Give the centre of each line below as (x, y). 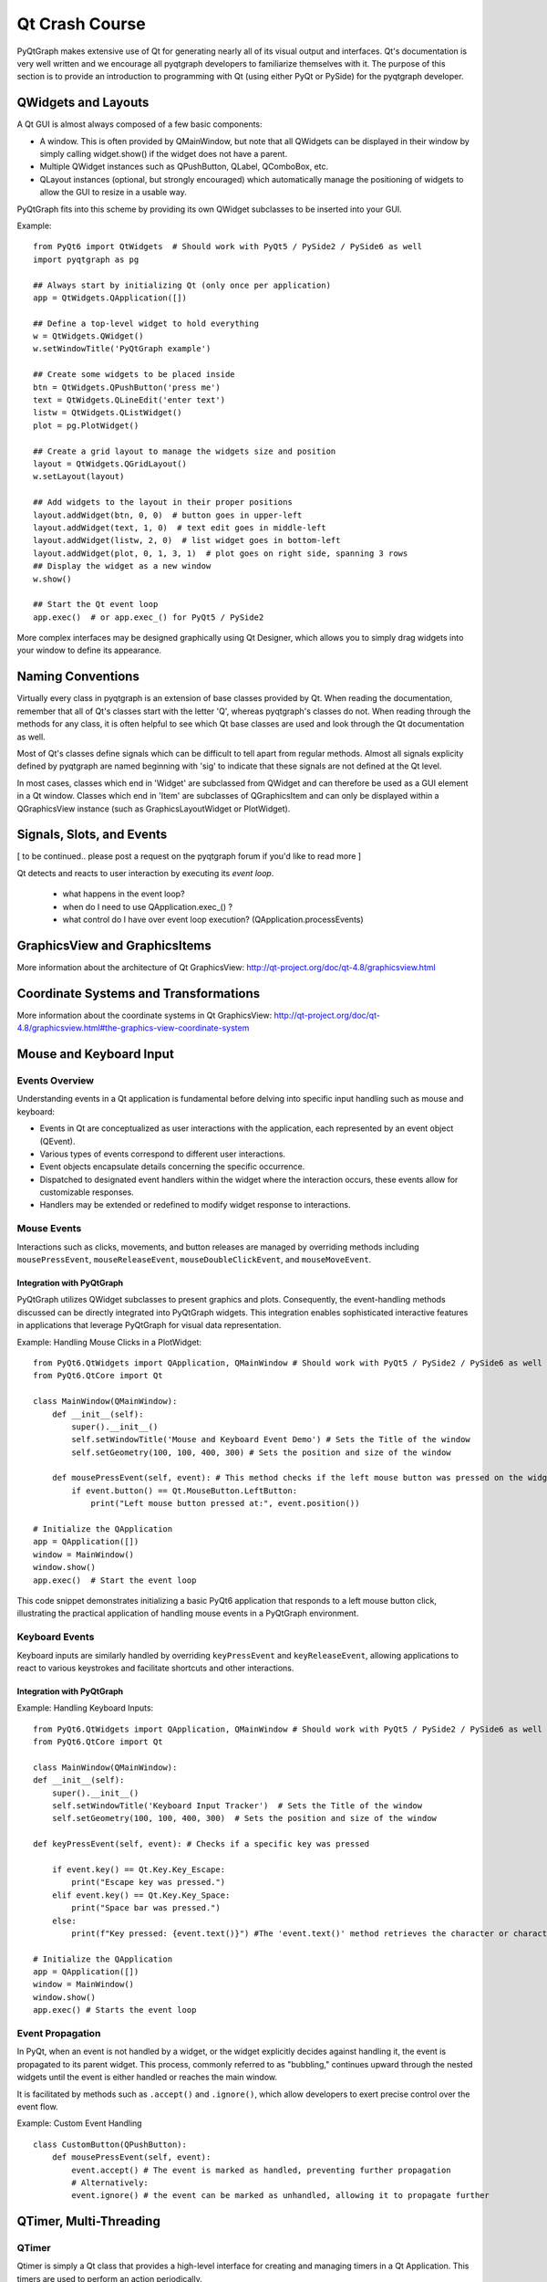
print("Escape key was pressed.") (149, 1882)
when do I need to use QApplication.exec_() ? (147, 906)
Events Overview (56, 1080)
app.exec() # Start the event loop (115, 1580)
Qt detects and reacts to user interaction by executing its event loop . (145, 873)
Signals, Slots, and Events (92, 835)
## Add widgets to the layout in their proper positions (163, 502)
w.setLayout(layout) (79, 476)
